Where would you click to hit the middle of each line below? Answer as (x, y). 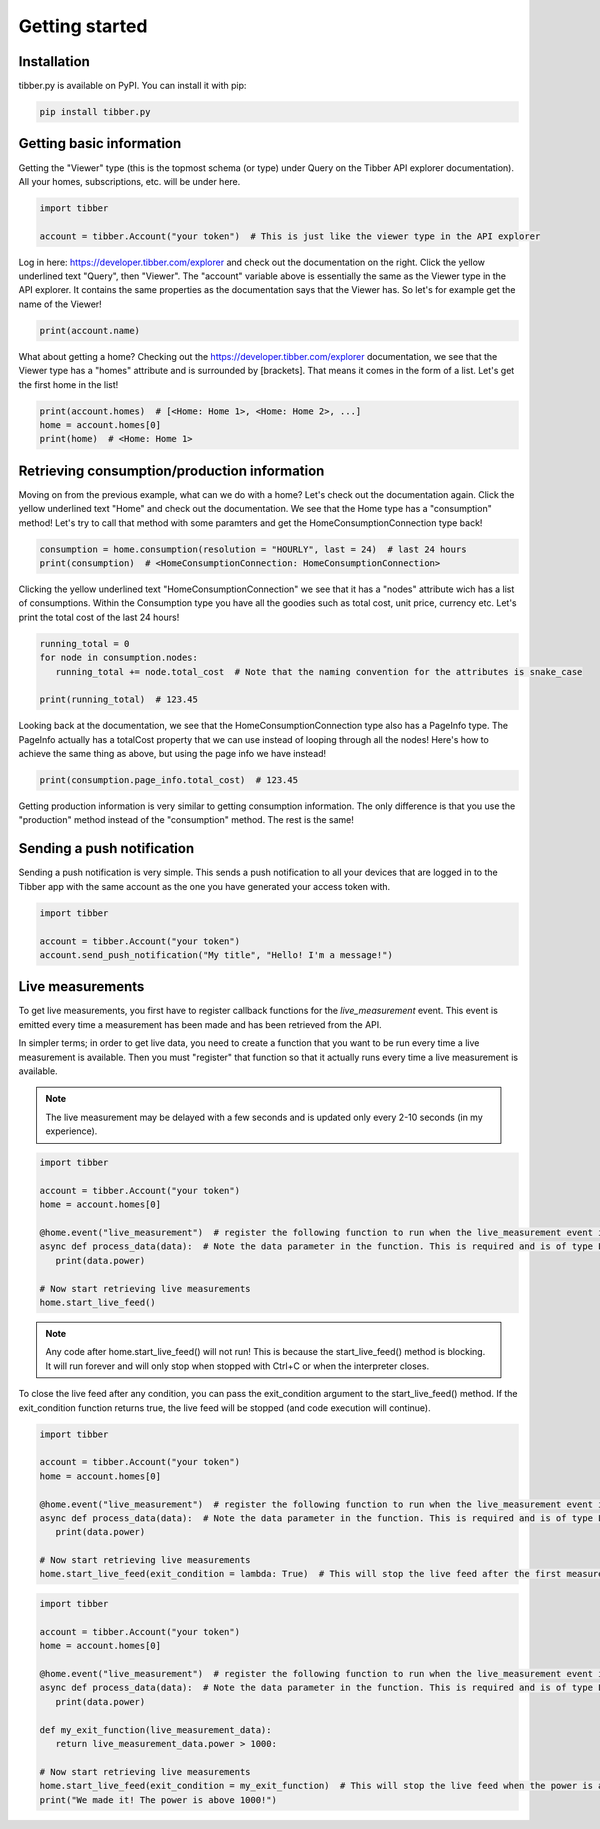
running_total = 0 (84, 643)
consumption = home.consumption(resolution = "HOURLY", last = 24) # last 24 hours (253, 549)
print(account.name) (89, 330)
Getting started (83, 26)
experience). (71, 1131)
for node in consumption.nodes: (119, 658)
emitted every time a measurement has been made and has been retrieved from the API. (200, 1024)
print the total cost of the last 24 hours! (99, 617)
